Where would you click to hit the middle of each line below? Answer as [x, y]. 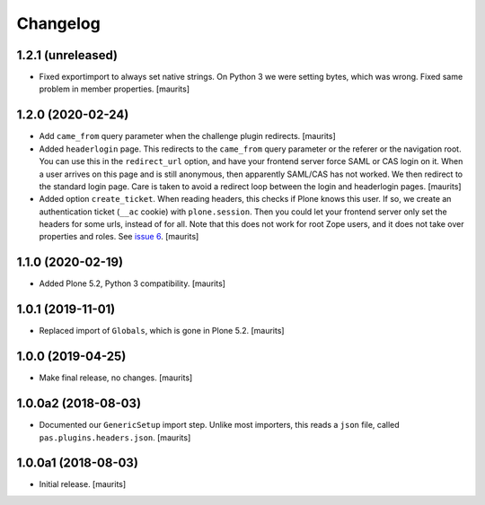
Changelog [58, 23]
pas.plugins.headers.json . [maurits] [115, 437]
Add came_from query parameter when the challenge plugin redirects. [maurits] [187, 136]
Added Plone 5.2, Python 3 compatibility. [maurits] [132, 283]
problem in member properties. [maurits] [115, 89]
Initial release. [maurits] [83, 484]
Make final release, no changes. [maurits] [116, 378]
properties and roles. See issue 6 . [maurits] [119, 237]
